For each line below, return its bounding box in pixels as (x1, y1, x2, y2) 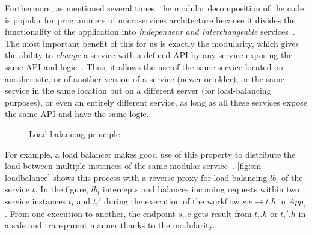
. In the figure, (35, 183, 88, 195)
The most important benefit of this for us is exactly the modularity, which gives (5, 37, 299, 49)
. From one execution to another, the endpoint (5, 207, 176, 219)
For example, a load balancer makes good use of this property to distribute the (5, 147, 296, 160)
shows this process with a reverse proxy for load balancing (53, 171, 268, 183)
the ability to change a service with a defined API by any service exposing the (5, 49, 293, 61)
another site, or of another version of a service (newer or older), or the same (5, 72, 284, 85)
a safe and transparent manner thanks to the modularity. (5, 219, 215, 231)
